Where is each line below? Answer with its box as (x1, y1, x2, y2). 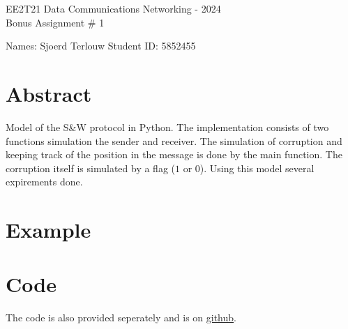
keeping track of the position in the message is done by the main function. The (6, 147, 342, 162)
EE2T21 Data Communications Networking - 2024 (6, 1, 221, 15)
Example (6, 215, 91, 244)
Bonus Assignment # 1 (6, 15, 105, 29)
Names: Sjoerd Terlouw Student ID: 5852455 (6, 38, 196, 53)
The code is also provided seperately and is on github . (6, 310, 236, 325)
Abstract (6, 79, 92, 107)
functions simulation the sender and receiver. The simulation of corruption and (6, 133, 342, 148)
